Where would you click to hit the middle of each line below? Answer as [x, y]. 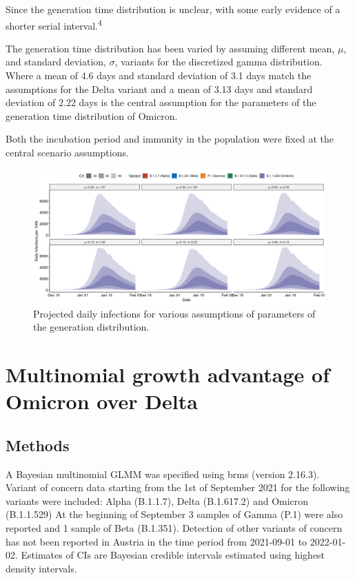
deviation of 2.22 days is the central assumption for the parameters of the [161, 102]
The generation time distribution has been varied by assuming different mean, [170, 48]
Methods [38, 445]
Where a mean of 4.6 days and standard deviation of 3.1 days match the [159, 75]
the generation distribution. [91, 327]
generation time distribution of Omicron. [92, 115]
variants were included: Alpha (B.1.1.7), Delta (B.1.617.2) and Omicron [157, 500]
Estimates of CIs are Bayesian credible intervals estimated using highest [173, 555]
